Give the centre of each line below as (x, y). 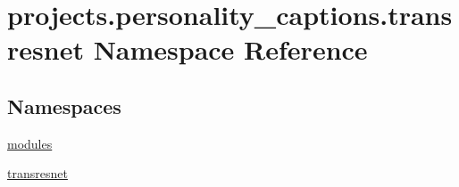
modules (30, 143)
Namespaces (64, 106)
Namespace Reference (230, 49)
